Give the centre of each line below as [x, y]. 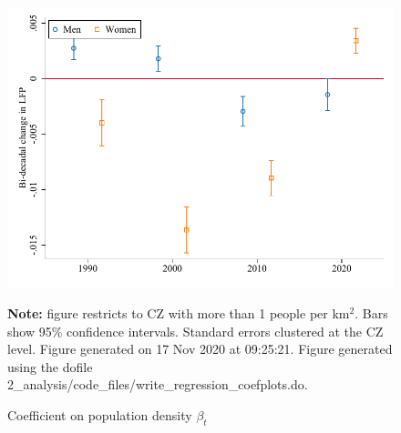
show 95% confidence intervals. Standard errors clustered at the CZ [195, 331]
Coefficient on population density [100, 414]
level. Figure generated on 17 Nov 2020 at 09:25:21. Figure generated [200, 349]
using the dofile [50, 366]
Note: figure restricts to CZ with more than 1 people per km [179, 312]
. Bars [371, 312]
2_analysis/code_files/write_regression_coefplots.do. [158, 384]
